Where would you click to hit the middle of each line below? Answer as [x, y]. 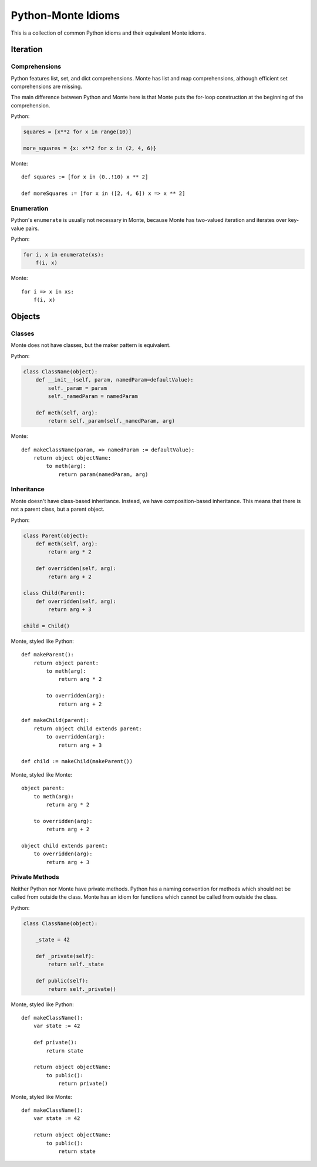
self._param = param [77, 388]
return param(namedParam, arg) [103, 474]
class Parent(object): [56, 535]
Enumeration [30, 208]
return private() [83, 1084]
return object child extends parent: [87, 728]
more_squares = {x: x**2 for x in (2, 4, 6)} [90, 149]
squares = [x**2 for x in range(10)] [77, 132]
